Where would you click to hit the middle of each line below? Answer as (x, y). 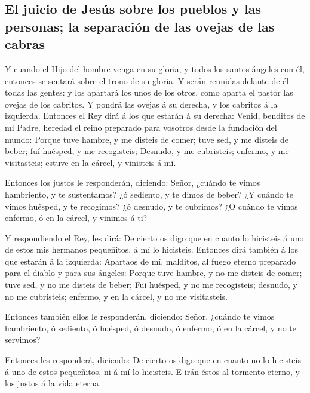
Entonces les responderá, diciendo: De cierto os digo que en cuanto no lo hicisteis (153, 360)
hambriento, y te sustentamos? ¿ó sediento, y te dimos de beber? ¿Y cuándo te (149, 194)
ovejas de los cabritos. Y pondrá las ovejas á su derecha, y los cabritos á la (141, 104)
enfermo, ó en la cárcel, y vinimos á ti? (76, 218)
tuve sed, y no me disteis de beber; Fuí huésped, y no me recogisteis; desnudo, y (151, 285)
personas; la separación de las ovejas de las (140, 26)
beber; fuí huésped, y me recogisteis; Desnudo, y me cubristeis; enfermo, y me (147, 151)
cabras (25, 44)
